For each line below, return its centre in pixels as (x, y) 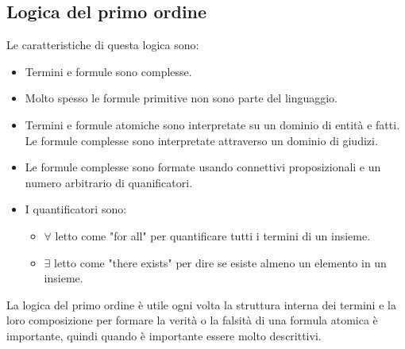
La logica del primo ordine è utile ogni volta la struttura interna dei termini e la (201, 304)
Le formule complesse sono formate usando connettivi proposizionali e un (203, 167)
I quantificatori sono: (76, 209)
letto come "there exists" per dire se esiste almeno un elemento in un (220, 262)
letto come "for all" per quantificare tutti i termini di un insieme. (213, 235)
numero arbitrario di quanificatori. (109, 182)
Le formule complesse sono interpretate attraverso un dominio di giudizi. (201, 140)
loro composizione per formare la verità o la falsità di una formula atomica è (192, 320)
